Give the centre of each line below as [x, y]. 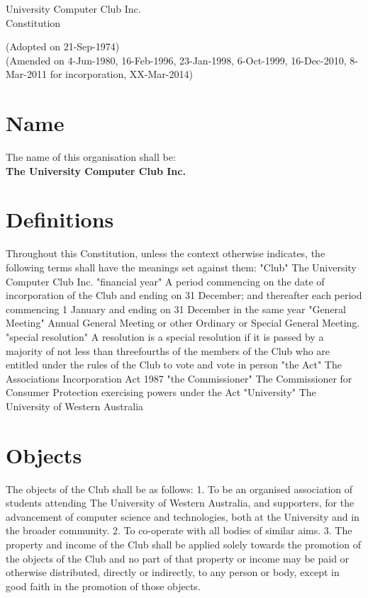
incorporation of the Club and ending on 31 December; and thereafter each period [184, 295]
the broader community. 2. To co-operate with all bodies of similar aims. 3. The [179, 530]
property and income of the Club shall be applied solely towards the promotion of [183, 545]
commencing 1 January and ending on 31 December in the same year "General [176, 309]
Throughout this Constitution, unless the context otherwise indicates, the [166, 253]
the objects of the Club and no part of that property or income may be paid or [178, 558]
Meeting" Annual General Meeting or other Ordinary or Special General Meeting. [183, 323]
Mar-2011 [26, 74]
